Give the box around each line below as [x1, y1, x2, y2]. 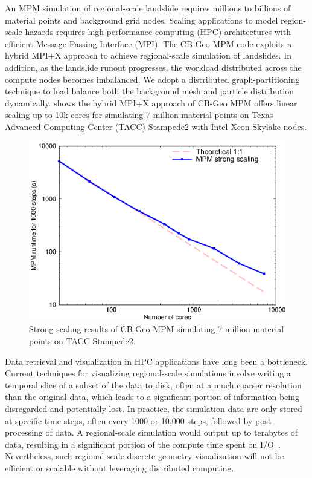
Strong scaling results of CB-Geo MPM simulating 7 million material [29, 322, 284, 335]
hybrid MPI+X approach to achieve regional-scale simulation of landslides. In [5, 49, 292, 62]
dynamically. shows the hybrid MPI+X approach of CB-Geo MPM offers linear [5, 96, 298, 109]
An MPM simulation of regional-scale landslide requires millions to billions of [5, 2, 291, 14]
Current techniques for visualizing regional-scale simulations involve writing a [5, 367, 291, 379]
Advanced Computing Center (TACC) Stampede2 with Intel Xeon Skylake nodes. [5, 120, 307, 133]
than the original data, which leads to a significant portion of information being [5, 390, 300, 403]
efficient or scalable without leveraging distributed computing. [5, 461, 234, 474]
